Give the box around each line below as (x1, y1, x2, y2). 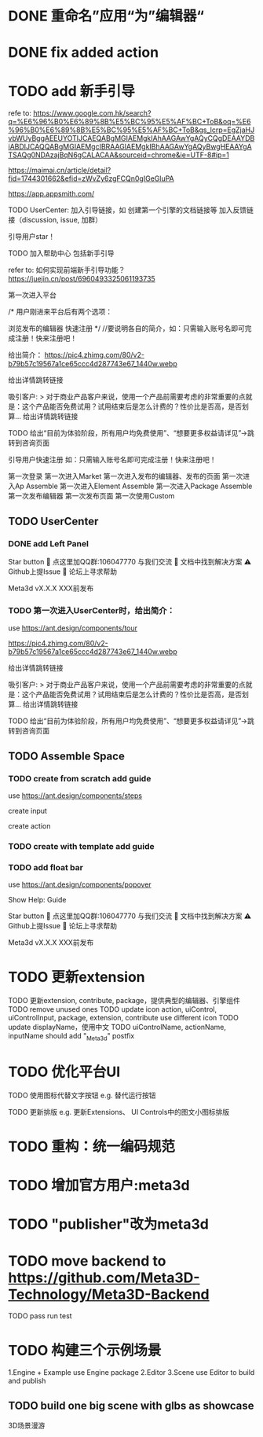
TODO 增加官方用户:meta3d (8, 1177, 190, 1195)
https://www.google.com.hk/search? (32, 108, 152, 118)
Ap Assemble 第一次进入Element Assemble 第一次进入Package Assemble (14, 481, 253, 491)
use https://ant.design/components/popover (8, 880, 152, 889)
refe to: (8, 108, 31, 118)
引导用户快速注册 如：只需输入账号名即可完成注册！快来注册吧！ (8, 455, 217, 465)
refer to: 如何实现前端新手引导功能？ (8, 265, 126, 275)
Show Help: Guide (8, 895, 67, 905)
